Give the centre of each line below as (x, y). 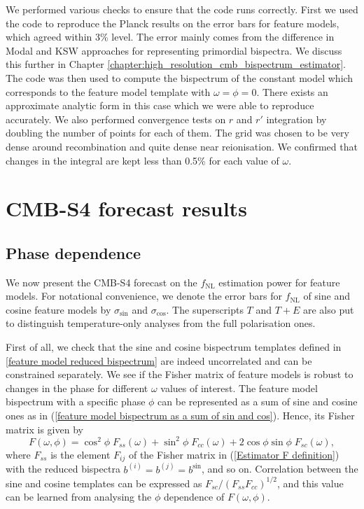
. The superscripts (205, 309)
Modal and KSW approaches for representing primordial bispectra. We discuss (174, 50)
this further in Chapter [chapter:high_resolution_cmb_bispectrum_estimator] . (176, 64)
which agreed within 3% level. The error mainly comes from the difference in (170, 37)
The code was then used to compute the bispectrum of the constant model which (180, 77)
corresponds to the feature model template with (108, 91)
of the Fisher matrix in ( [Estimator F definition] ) (234, 454)
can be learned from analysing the (79, 497)
